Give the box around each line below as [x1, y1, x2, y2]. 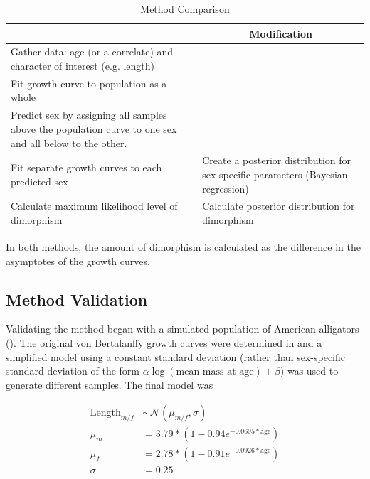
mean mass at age [176, 367, 254, 377]
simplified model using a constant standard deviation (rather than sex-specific [6, 349, 345, 364]
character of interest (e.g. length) [11, 58, 155, 73]
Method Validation [6, 288, 148, 310]
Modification [249, 26, 313, 41]
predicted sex [11, 173, 68, 188]
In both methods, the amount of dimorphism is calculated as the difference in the [6, 239, 361, 254]
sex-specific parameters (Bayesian [202, 166, 348, 181]
